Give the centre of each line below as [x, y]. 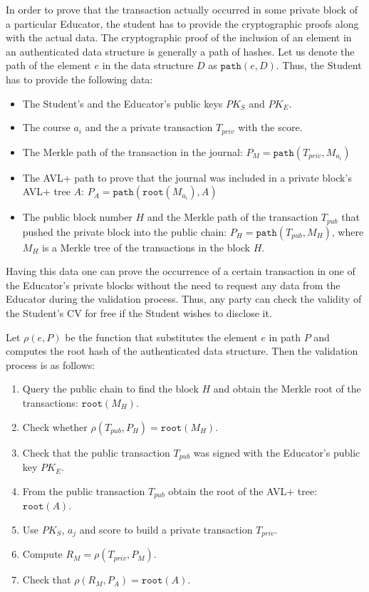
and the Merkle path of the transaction [233, 217]
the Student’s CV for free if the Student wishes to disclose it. [139, 313]
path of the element [48, 65]
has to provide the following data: [79, 79]
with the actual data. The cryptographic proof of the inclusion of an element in [179, 37]
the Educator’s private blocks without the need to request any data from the [173, 285]
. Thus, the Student [319, 65]
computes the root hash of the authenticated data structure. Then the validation [182, 351]
